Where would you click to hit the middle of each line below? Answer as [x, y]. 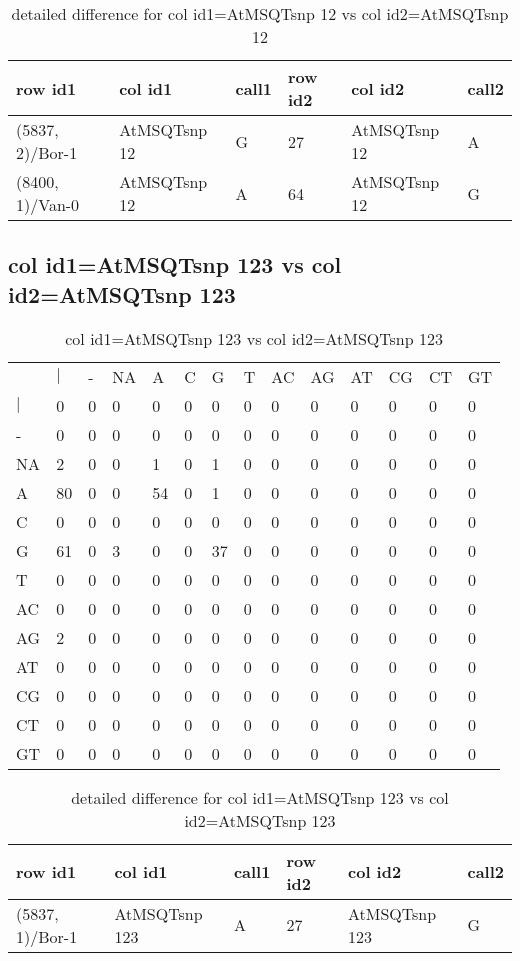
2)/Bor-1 [47, 152]
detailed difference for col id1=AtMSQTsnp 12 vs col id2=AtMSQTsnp [260, 13]
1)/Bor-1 [47, 936]
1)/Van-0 [48, 204]
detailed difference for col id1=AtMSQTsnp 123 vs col [260, 797]
